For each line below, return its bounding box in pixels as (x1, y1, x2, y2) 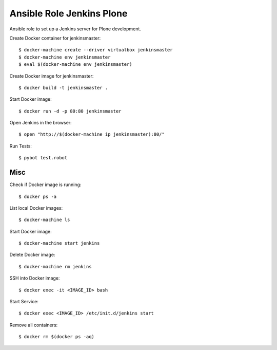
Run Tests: (9, 143, 32, 149)
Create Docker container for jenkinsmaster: (9, 35, 101, 41)
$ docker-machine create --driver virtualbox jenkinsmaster (18, 47, 173, 53)
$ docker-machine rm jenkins (18, 264, 92, 269)
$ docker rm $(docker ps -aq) (18, 334, 95, 340)
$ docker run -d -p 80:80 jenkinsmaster (18, 108, 122, 114)
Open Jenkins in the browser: (9, 120, 72, 126)
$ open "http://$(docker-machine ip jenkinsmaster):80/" (18, 132, 165, 137)
